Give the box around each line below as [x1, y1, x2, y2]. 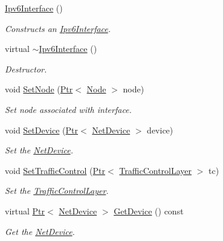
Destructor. [5, 62, 47, 75]
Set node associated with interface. [5, 103, 132, 115]
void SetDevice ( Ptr [5, 123, 78, 136]
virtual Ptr [5, 204, 45, 217]
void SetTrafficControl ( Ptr [5, 164, 106, 176]
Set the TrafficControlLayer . [5, 184, 109, 197]
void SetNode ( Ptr [5, 83, 73, 95]
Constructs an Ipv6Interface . [5, 22, 111, 34]
